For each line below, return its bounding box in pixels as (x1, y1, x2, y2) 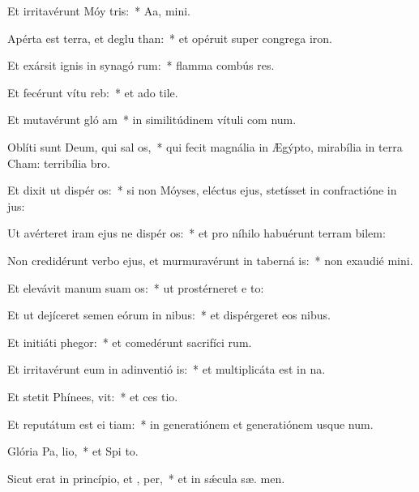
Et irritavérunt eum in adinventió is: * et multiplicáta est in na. (7, 361, 326, 378)
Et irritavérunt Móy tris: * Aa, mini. (7, 2, 191, 19)
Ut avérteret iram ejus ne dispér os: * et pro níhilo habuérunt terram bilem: (7, 225, 386, 242)
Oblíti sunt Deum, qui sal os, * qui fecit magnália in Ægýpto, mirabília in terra (7, 138, 403, 155)
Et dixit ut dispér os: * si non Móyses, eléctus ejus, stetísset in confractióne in (7, 182, 397, 199)
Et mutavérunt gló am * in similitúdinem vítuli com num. (7, 111, 297, 128)
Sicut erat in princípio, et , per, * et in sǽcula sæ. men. (7, 469, 285, 486)
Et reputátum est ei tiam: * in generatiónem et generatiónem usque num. (7, 415, 374, 432)
